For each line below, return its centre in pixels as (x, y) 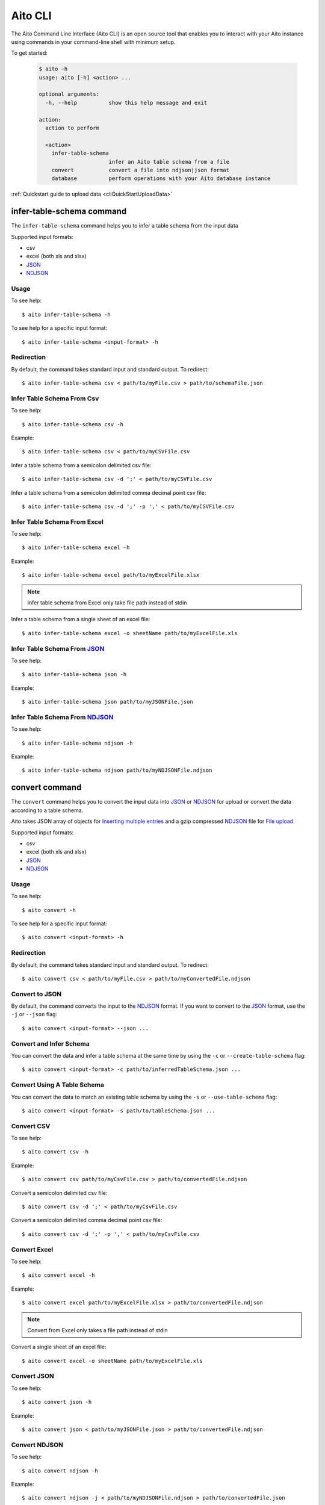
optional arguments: (69, 94)
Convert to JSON (36, 994)
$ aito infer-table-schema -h (67, 314)
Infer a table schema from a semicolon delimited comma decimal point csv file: (109, 492)
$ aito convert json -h (57, 1402)
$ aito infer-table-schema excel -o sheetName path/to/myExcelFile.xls (130, 633)
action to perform (72, 128)
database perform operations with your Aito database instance (161, 178)
